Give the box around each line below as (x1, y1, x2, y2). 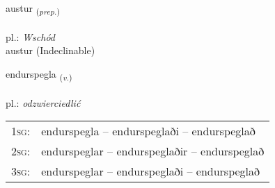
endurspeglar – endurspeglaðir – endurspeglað (41, 143, 265, 160)
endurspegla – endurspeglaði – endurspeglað (41, 123, 256, 139)
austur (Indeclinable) (6, 43, 95, 58)
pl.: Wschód (6, 29, 56, 44)
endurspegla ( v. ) (6, 66, 72, 83)
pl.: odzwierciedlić (6, 95, 81, 110)
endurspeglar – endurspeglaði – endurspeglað (41, 163, 260, 180)
